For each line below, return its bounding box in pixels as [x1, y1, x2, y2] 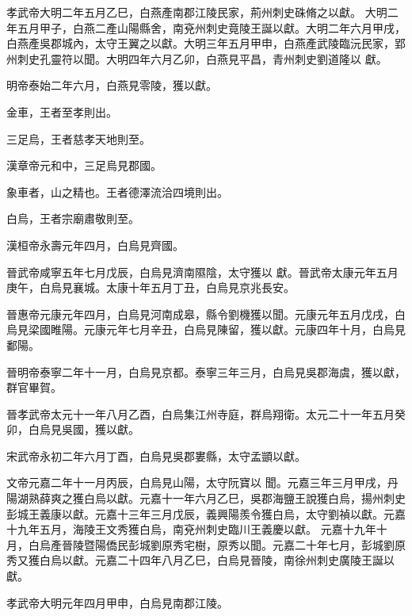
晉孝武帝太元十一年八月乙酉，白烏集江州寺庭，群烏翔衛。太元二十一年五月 [6, 405, 395, 422]
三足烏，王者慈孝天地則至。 [6, 130, 151, 147]
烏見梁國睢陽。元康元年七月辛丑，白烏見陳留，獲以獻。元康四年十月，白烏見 [6, 321, 406, 338]
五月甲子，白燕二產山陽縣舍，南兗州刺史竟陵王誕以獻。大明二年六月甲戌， [17, 19, 406, 36]
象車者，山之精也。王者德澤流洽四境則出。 [6, 183, 228, 200]
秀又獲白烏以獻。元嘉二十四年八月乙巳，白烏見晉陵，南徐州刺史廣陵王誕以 [6, 552, 395, 568]
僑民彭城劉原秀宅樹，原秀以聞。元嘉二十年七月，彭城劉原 [105, 536, 406, 553]
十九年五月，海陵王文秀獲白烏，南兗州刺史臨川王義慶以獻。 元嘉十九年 [6, 521, 376, 538]
